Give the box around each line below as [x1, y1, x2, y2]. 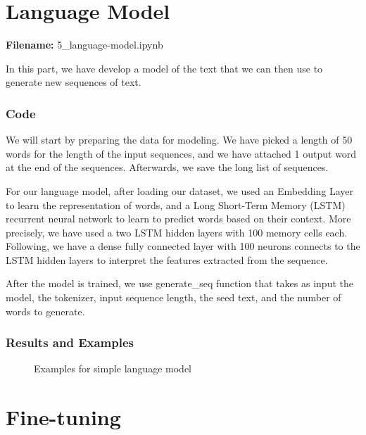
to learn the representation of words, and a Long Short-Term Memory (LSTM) [6, 197, 346, 212]
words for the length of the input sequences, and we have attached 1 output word [6, 146, 357, 160]
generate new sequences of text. [6, 75, 141, 89]
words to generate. [6, 303, 85, 318]
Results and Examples [6, 334, 134, 351]
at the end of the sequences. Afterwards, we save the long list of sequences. [6, 160, 329, 175]
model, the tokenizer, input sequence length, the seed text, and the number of [6, 290, 341, 305]
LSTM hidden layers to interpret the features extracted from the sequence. [6, 252, 328, 267]
